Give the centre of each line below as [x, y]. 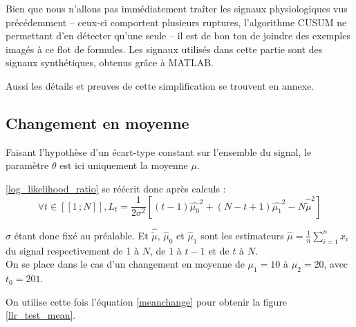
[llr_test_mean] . [41, 315]
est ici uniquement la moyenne [124, 165]
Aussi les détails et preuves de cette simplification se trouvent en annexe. [160, 85]
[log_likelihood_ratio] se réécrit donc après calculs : [116, 188]
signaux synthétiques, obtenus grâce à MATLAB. [110, 62]
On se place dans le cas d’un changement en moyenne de [125, 264]
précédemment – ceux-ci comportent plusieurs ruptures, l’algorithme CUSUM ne [176, 22]
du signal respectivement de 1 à [73, 250]
